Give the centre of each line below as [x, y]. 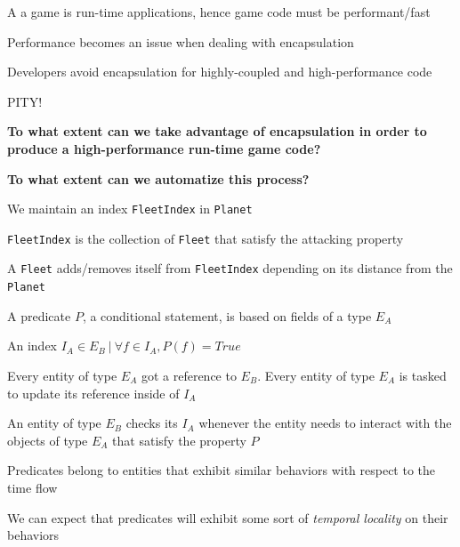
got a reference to [189, 375]
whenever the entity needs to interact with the [325, 423]
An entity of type [54, 423]
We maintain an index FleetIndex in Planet [130, 209]
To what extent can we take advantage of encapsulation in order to [217, 131]
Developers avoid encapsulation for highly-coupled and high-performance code [220, 72]
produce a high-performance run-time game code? [164, 148]
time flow [32, 487]
